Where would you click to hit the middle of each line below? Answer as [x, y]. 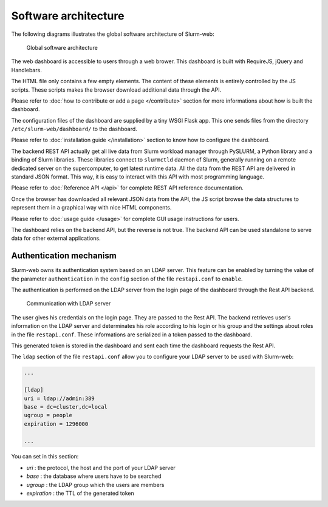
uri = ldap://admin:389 [60, 398]
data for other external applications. [56, 238]
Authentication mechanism [64, 256]
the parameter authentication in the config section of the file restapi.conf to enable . [127, 279]
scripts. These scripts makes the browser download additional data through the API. [116, 90]
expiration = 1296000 [56, 424]
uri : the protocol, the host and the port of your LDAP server [101, 468]
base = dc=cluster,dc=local [66, 407]
